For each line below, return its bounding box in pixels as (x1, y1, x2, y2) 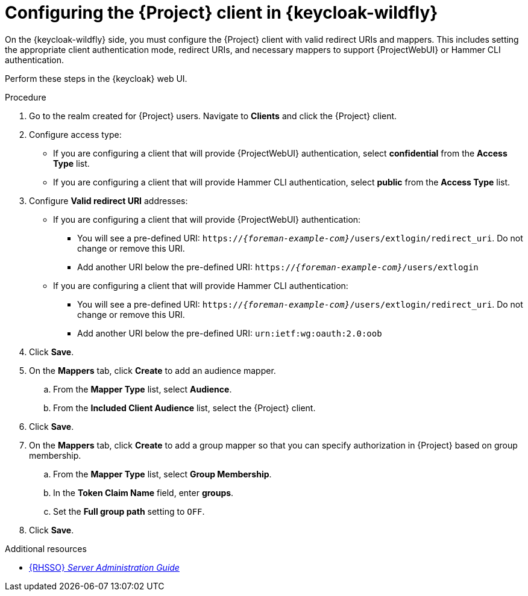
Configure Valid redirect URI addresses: (29, 195, 188, 206)
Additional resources (5, 543, 87, 554)
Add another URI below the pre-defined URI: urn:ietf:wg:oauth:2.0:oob (77, 327, 382, 338)
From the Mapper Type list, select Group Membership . (53, 468, 272, 479)
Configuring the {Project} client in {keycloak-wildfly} (5, 2, 438, 23)
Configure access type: (29, 129, 122, 140)
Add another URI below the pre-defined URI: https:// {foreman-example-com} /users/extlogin (77, 261, 479, 272)
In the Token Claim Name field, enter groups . (53, 487, 234, 498)
